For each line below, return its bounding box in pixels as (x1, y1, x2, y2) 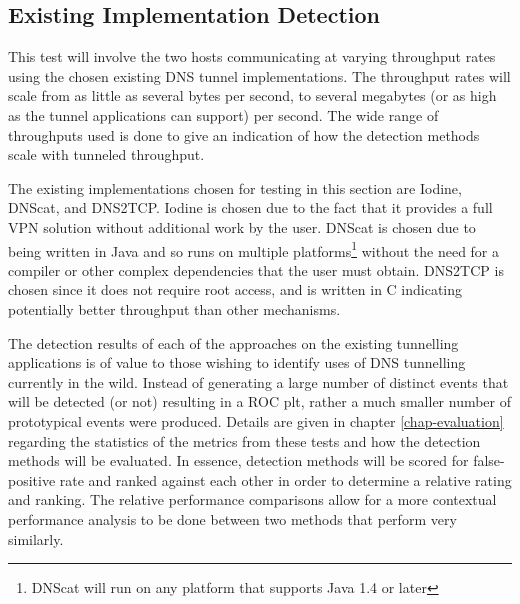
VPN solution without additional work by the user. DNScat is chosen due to (8, 216, 476, 237)
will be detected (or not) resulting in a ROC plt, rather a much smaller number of (8, 391, 512, 412)
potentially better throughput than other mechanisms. (8, 298, 341, 319)
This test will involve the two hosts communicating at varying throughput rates (8, 46, 496, 67)
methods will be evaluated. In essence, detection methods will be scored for (8, 450, 469, 471)
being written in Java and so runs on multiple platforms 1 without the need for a (8, 237, 500, 261)
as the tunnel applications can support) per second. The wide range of (8, 104, 439, 125)
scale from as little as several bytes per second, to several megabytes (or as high (8, 85, 497, 106)
